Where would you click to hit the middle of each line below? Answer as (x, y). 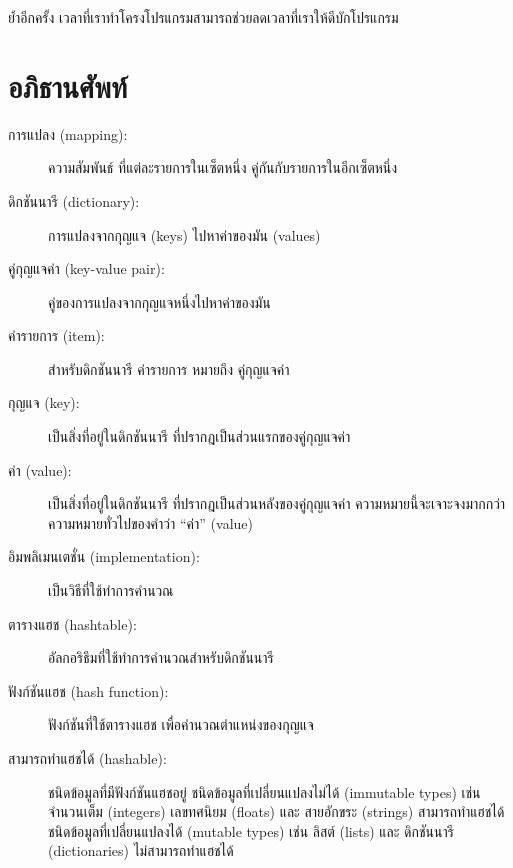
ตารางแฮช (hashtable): (72, 623)
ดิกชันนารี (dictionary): (74, 200)
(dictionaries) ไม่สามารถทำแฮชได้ (141, 850)
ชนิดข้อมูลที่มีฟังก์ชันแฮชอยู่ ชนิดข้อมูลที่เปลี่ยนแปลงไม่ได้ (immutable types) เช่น (264, 791)
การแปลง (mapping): (68, 133)
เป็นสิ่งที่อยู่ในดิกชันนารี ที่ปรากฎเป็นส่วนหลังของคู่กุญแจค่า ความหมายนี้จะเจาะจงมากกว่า (277, 503)
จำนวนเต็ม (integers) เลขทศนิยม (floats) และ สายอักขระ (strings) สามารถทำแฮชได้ (276, 811)
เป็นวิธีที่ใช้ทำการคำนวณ (111, 590)
